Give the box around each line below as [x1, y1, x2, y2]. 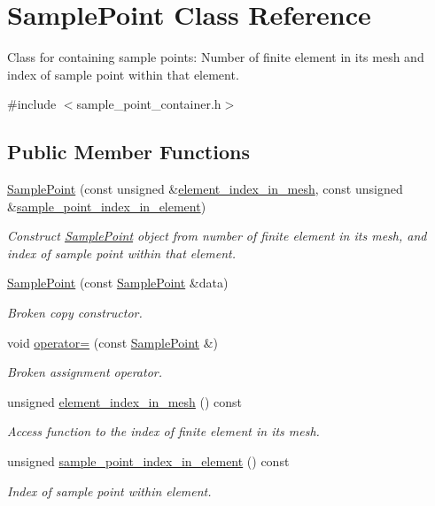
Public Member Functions [7, 138, 250, 165]
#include [7, 95, 57, 113]
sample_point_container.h [76, 95, 221, 113]
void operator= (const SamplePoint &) [7, 333, 219, 351]
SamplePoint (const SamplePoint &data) [7, 273, 229, 292]
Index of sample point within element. [7, 481, 212, 500]
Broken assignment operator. [7, 363, 162, 381]
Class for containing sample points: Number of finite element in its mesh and [7, 48, 424, 66]
